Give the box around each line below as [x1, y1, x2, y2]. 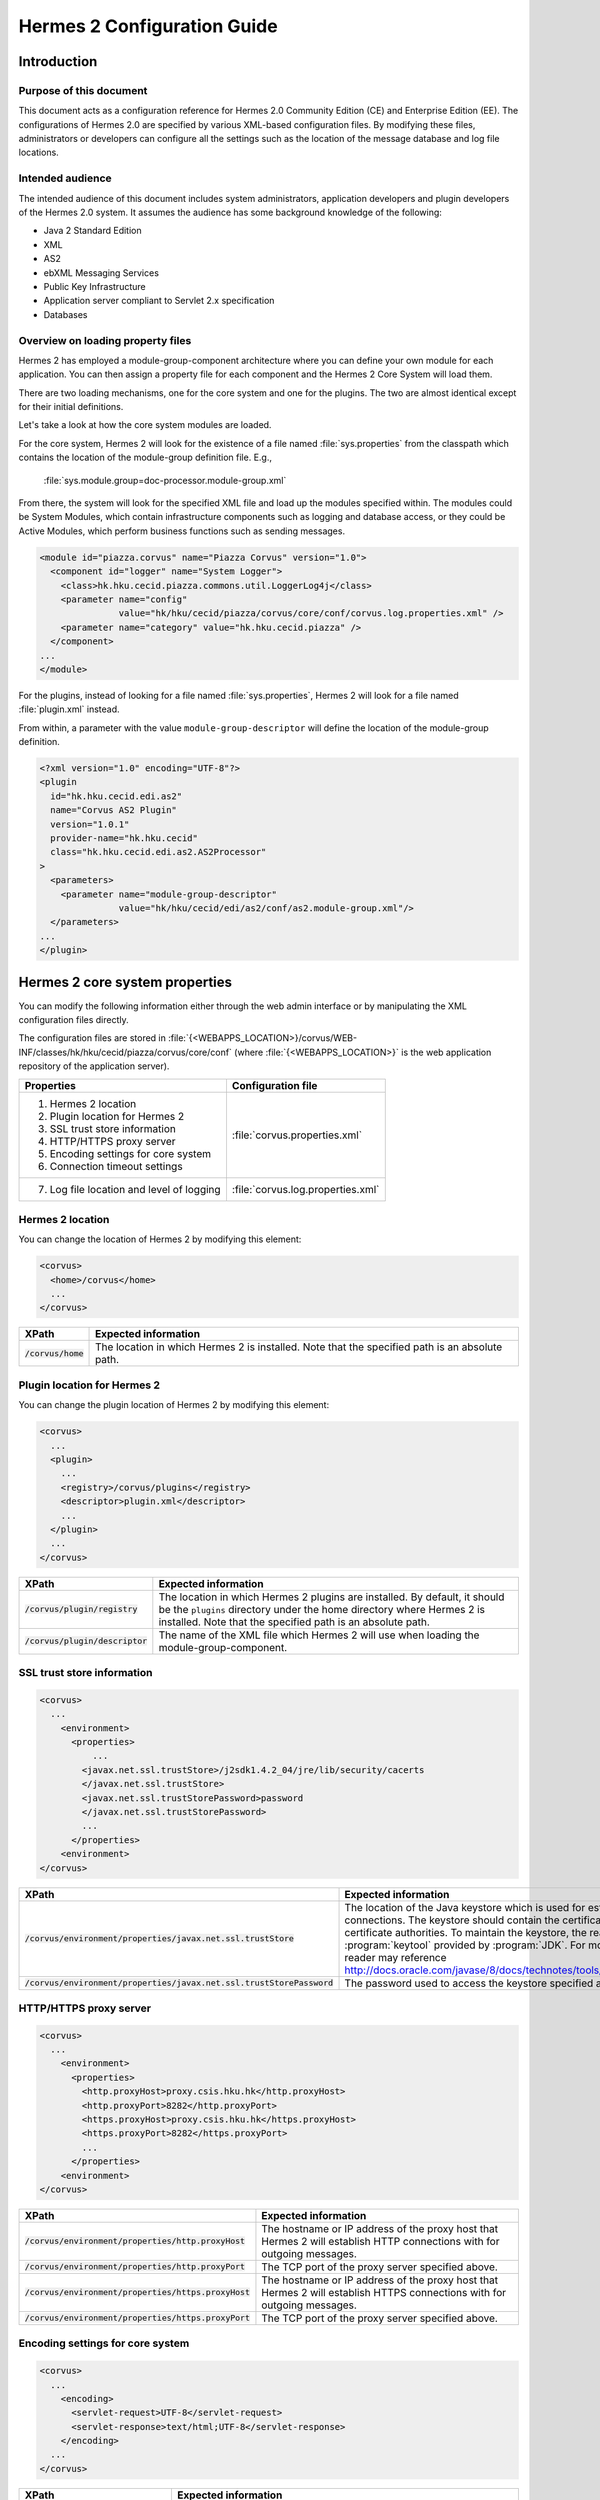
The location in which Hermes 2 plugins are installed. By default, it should [158, 1590, 505, 1604]
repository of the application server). [18, 1060, 170, 1072]
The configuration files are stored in [18, 1032, 167, 1044]
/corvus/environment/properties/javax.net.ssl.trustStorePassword [24, 1978, 334, 1989]
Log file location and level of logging [49, 1182, 221, 1196]
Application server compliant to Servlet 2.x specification [43, 295, 275, 307]
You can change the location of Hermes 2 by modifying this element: [18, 1233, 302, 1245]
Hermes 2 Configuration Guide [18, 15, 279, 37]
